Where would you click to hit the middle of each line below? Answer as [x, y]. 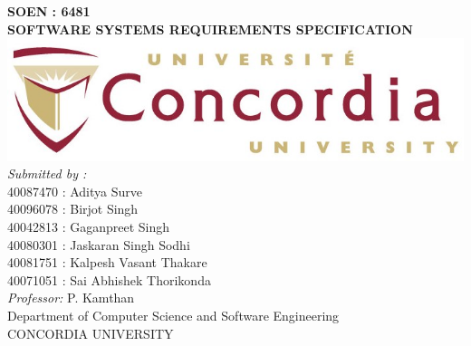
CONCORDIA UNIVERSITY [91, 333]
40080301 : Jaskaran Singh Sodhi [99, 244]
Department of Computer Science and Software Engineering [173, 315]
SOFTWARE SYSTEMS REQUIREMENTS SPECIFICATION [210, 29]
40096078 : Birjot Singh [73, 209]
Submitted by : [47, 173]
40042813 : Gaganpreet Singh [89, 226]
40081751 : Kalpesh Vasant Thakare [107, 262]
